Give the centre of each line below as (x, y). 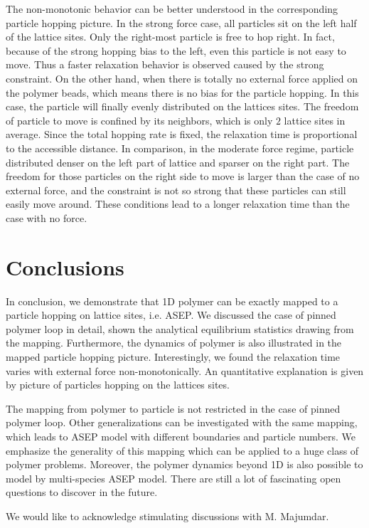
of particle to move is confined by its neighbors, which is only (139, 120)
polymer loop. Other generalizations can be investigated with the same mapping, (182, 422)
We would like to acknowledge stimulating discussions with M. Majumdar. (167, 516)
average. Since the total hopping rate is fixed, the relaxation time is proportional (182, 134)
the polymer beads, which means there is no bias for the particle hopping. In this (182, 92)
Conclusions (65, 266)
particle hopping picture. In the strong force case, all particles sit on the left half (181, 22)
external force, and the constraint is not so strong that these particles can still (176, 190)
